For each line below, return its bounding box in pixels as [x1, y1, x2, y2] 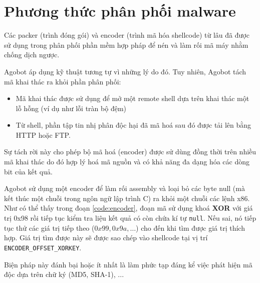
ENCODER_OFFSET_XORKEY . [4, 242, 82, 252]
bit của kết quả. [4, 166, 53, 176]
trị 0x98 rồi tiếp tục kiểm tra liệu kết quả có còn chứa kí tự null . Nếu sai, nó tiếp [4, 213, 256, 223]
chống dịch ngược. [4, 49, 60, 60]
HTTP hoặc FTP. [16, 129, 71, 140]
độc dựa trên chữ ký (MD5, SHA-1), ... [4, 269, 124, 279]
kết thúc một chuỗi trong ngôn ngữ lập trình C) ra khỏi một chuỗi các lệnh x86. [4, 193, 250, 203]
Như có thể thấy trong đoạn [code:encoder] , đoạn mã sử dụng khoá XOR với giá [4, 203, 253, 213]
